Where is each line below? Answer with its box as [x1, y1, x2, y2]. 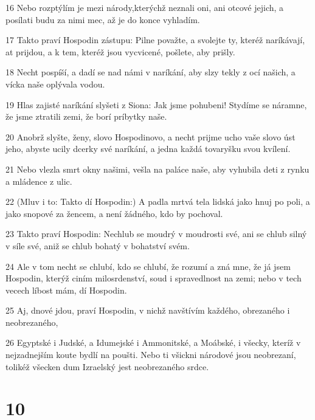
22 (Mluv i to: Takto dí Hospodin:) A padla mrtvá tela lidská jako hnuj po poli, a [5, 195, 310, 208]
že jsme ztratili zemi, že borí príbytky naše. [5, 110, 167, 123]
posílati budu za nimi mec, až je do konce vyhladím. [5, 13, 200, 26]
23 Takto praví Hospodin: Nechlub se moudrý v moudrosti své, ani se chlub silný [5, 227, 307, 240]
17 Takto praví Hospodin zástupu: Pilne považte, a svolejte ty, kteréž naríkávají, [5, 33, 305, 46]
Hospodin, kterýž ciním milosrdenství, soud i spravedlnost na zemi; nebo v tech [5, 272, 302, 284]
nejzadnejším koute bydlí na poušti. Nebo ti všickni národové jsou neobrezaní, [5, 348, 296, 361]
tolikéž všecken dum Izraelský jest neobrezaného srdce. [5, 360, 209, 373]
